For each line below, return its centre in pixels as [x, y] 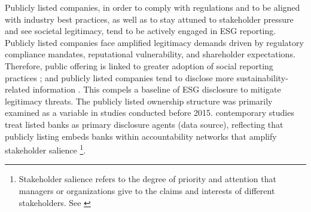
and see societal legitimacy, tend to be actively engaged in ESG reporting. [141, 31]
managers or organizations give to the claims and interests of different [147, 190]
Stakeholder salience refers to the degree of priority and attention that [147, 179]
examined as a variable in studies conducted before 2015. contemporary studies [150, 113]
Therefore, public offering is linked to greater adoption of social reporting [139, 65]
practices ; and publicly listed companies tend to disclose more [119, 77]
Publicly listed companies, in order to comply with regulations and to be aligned [153, 7]
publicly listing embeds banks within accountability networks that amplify [141, 136]
